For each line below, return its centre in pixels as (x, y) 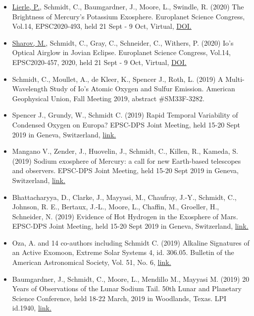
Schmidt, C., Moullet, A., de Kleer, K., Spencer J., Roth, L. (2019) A (118, 79)
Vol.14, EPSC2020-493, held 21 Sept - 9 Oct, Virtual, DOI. (102, 26)
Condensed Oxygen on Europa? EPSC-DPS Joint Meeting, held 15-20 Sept (126, 124)
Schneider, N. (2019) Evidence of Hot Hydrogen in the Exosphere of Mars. (125, 216)
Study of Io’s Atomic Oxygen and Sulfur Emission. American (142, 89)
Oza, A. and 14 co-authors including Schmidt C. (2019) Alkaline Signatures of (131, 242)
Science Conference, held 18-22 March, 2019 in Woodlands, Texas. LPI (119, 298)
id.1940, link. (32, 308)
